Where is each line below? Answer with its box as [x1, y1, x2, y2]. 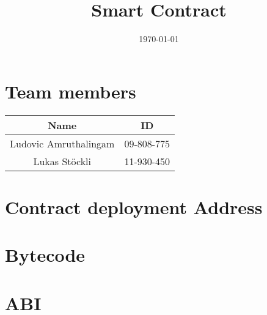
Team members [5, 78, 136, 103]
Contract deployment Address [5, 194, 263, 219]
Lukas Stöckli [33, 154, 91, 168]
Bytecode [5, 242, 86, 267]
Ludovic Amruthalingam [10, 136, 115, 150]
